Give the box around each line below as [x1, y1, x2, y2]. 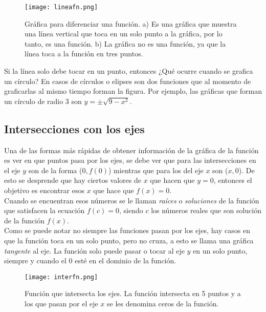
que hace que [93, 184, 134, 195]
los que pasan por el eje [25, 298, 98, 308]
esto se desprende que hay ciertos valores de [4, 175, 142, 185]
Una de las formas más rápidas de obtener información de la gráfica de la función [4, 144, 259, 155]
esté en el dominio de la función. [75, 255, 176, 266]
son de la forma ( [28, 164, 82, 175]
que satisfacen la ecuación [4, 205, 85, 216]
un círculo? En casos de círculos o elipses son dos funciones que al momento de [4, 75, 251, 86]
